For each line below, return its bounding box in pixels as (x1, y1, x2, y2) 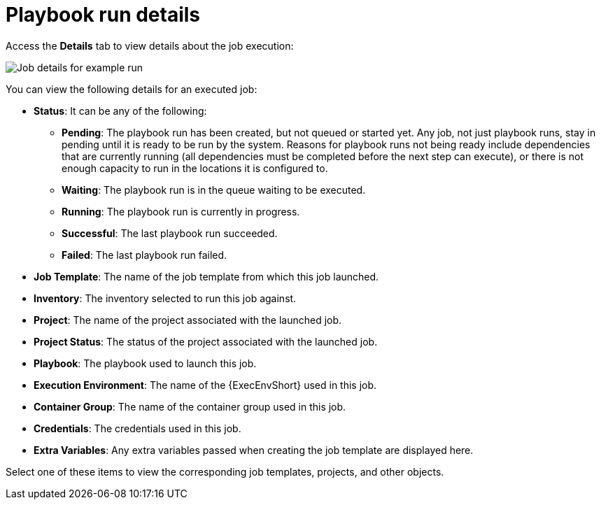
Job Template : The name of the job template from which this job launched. (34, 270, 379, 283)
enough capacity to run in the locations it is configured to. (62, 162, 328, 174)
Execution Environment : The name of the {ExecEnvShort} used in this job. (34, 378, 377, 391)
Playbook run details (6, 3, 201, 27)
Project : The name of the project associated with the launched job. (34, 313, 342, 326)
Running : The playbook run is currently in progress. (62, 205, 300, 218)
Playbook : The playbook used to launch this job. (34, 357, 257, 369)
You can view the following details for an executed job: (6, 83, 257, 95)
